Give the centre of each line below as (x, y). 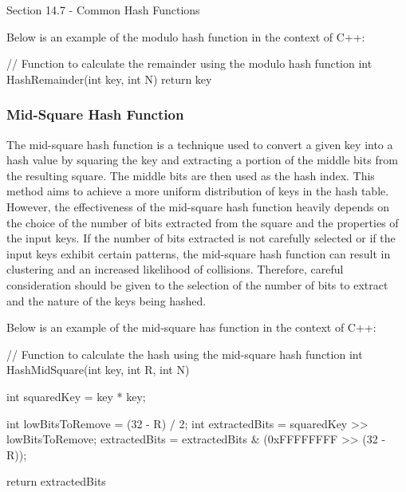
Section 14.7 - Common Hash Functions (103, 10)
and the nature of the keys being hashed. (106, 300)
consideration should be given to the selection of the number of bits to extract (197, 284)
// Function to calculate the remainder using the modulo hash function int (189, 63)
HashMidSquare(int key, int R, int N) (98, 370)
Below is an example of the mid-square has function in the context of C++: (191, 327)
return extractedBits (56, 481)
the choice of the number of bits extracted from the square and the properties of (203, 222)
